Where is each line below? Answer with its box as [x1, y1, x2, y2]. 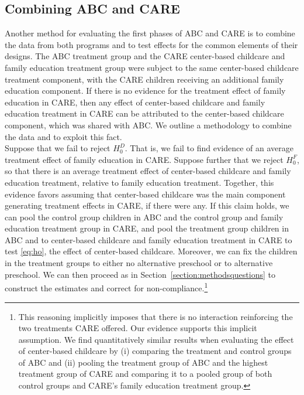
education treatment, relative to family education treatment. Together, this [5, 176, 274, 188]
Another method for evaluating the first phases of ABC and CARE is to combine [5, 27, 295, 39]
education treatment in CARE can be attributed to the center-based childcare [5, 107, 284, 120]
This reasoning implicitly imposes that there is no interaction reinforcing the [18, 310, 293, 322]
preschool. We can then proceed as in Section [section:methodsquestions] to [5, 268, 275, 280]
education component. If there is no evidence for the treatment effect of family [5, 84, 286, 97]
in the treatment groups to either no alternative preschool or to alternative [5, 257, 273, 269]
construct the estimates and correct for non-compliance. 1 [5, 280, 208, 294]
